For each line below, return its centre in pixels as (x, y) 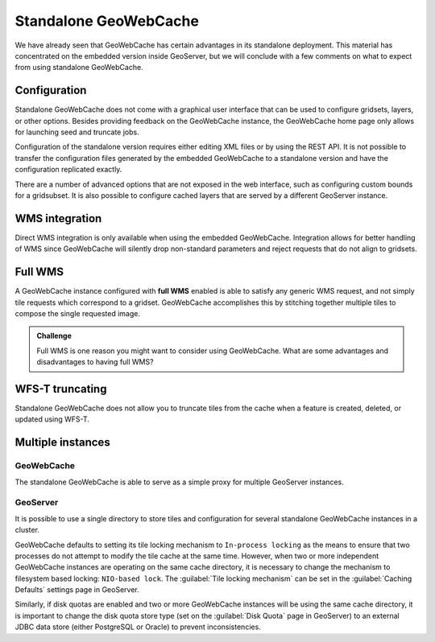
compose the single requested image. (78, 313)
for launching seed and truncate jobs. (77, 132)
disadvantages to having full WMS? (95, 362)
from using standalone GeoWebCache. (79, 68)
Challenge (54, 336)
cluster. (27, 530)
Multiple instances (62, 442)
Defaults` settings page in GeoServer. (77, 590)
